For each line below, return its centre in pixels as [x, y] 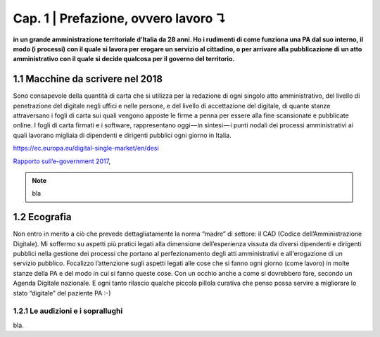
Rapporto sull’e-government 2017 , [62, 161]
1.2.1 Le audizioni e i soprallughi [68, 311]
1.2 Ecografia [42, 217]
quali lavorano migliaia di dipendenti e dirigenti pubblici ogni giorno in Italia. [122, 135]
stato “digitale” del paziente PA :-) [62, 293]
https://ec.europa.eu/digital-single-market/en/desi [86, 148]
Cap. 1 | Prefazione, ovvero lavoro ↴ [120, 18]
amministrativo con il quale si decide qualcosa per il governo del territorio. [124, 59]
